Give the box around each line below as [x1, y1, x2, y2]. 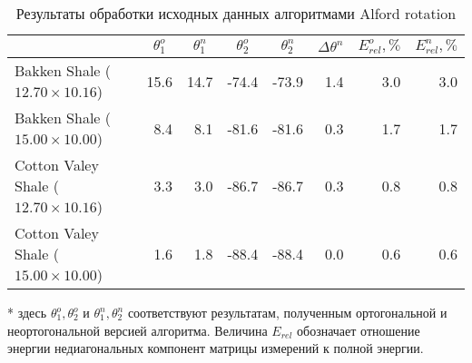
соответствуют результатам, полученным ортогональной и [127, 303, 447, 321]
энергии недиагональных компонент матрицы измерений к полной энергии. [7, 338, 424, 358]
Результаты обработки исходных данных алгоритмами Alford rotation [15, 3, 457, 24]
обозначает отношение [297, 320, 420, 339]
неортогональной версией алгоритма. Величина [7, 320, 268, 339]
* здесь [7, 303, 47, 321]
